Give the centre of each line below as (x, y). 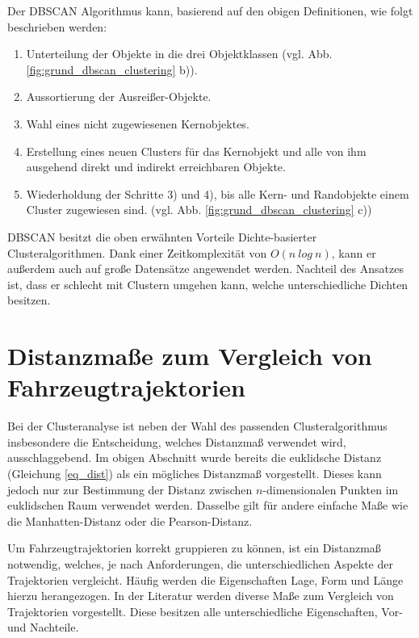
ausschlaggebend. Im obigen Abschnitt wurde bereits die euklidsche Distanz (195, 458)
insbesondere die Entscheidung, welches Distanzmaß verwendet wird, (177, 441)
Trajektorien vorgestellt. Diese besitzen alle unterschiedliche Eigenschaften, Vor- (205, 611)
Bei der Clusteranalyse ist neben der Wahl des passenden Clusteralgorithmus (197, 426)
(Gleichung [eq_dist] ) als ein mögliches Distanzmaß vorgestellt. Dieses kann (195, 473)
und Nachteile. (43, 627)
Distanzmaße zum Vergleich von (190, 356)
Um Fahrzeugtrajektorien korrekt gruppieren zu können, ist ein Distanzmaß (194, 548)
